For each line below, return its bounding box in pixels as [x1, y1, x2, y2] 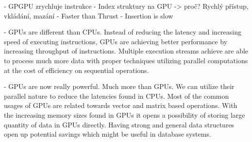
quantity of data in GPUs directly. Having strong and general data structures [4, 119, 235, 129]
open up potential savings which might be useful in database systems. [4, 129, 211, 139]
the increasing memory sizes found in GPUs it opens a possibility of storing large [4, 109, 245, 120]
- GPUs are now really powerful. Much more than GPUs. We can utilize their [4, 81, 235, 91]
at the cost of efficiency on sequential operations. [4, 65, 149, 75]
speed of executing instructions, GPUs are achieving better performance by [4, 36, 228, 46]
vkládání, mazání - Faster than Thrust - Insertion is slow [4, 10, 173, 20]
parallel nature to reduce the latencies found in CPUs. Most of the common [4, 90, 229, 101]
